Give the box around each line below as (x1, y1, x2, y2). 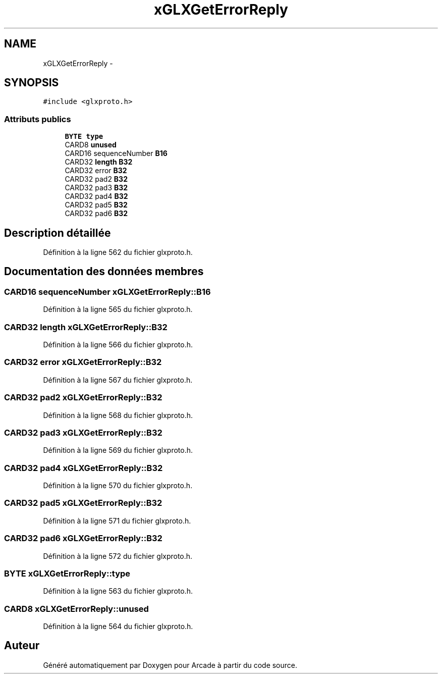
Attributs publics (4, 114, 71, 124)
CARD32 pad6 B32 (65, 209, 128, 218)
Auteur (4, 639, 40, 652)
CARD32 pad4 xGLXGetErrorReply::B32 (4, 462, 163, 473)
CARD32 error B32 (65, 166, 127, 175)
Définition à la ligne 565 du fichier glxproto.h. (43, 305, 193, 314)
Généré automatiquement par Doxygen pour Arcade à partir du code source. (43, 660, 298, 669)
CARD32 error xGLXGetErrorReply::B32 (4, 357, 162, 368)
